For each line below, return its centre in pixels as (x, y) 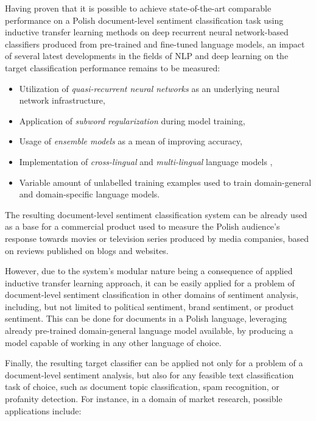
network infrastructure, (62, 100)
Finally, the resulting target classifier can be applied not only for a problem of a (154, 363)
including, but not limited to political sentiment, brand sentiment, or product (149, 306)
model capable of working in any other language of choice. (113, 342)
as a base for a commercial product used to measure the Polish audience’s (142, 226)
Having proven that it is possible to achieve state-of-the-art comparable (138, 8)
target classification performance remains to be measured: (113, 67)
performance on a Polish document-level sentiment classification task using (144, 20)
